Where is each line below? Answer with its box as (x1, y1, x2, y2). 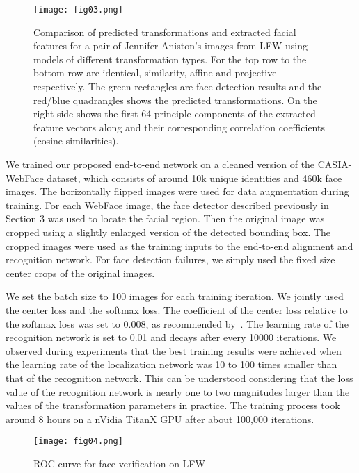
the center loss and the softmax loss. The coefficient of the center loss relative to (6, 302, 348, 317)
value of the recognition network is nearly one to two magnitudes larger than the (6, 384, 350, 399)
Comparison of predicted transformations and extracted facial (33, 24, 296, 39)
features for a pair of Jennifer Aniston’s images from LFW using (33, 38, 308, 53)
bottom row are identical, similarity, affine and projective (33, 65, 277, 80)
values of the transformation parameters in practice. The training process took (6, 398, 340, 413)
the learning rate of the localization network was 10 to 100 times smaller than (6, 357, 337, 372)
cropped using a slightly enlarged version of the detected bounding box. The (6, 224, 331, 239)
